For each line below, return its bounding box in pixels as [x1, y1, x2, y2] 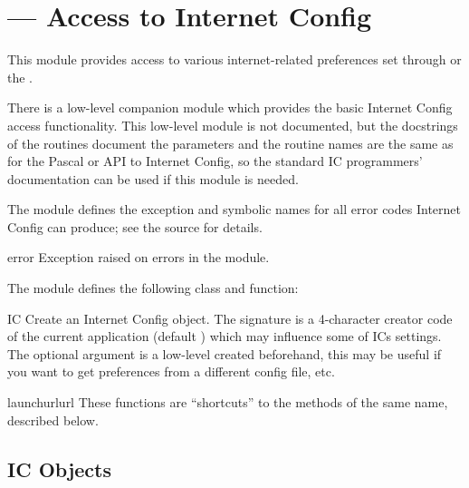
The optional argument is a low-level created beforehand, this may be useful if [7, 344, 442, 363]
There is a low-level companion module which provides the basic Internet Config [7, 98, 453, 117]
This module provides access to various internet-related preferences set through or [7, 50, 462, 69]
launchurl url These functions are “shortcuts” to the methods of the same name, [7, 393, 448, 412]
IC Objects [7, 454, 111, 483]
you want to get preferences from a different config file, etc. [7, 362, 335, 381]
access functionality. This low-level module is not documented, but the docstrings [7, 115, 458, 134]
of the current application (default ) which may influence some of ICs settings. [7, 327, 442, 346]
